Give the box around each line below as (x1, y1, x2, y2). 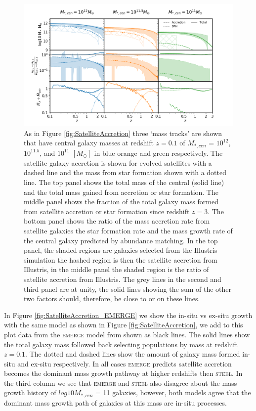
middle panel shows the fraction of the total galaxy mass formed (24, 196, 218, 207)
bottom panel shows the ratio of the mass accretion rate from (24, 216, 210, 226)
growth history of (4, 387, 56, 398)
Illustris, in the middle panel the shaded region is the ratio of (24, 264, 209, 274)
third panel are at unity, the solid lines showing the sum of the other (24, 283, 232, 294)
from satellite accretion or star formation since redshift (24, 206, 190, 216)
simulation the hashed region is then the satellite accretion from (24, 254, 217, 265)
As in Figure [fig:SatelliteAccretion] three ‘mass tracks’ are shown (24, 128, 222, 138)
